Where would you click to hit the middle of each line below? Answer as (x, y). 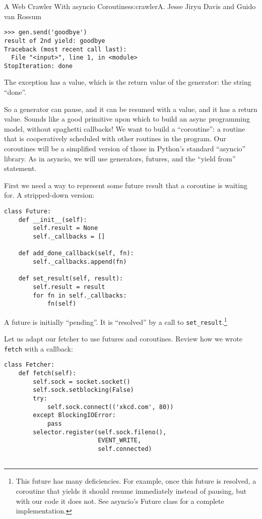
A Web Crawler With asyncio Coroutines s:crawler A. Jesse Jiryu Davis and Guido (130, 6)
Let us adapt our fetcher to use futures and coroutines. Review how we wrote (123, 339)
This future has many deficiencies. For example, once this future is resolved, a (136, 481)
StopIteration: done (39, 66)
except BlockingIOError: (74, 415)
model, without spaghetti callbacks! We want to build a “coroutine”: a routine (125, 128)
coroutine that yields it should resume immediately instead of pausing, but (131, 491)
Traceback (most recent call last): (65, 49)
